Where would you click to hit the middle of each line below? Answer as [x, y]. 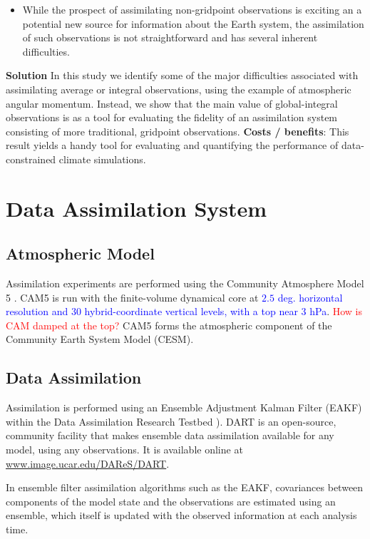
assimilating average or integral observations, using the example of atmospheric [179, 89]
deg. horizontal [310, 297]
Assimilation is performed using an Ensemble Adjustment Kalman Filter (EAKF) [184, 407]
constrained [31, 159]
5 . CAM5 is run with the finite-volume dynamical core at [132, 297]
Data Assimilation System [137, 208]
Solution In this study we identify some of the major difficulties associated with [182, 75]
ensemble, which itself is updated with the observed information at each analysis [181, 515]
